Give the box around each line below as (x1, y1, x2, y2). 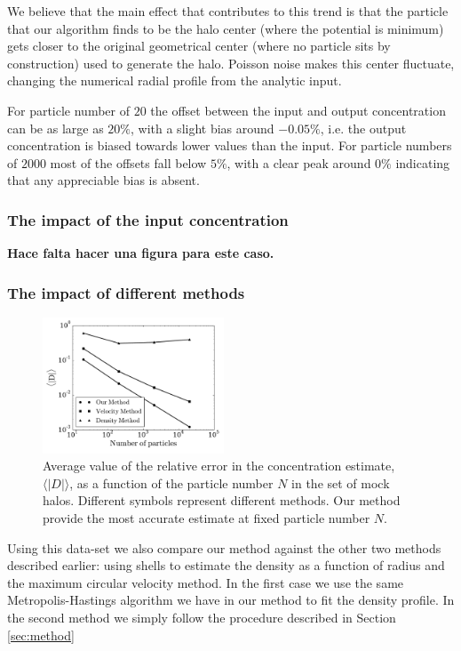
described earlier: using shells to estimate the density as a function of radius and (7, 556, 445, 575)
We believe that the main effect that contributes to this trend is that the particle (7, 2, 449, 20)
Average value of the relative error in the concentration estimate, (43, 456, 395, 475)
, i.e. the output (320, 118, 407, 137)
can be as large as (7, 118, 104, 137)
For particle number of (7, 100, 130, 119)
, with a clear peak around (227, 153, 371, 172)
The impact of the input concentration (7, 208, 289, 230)
